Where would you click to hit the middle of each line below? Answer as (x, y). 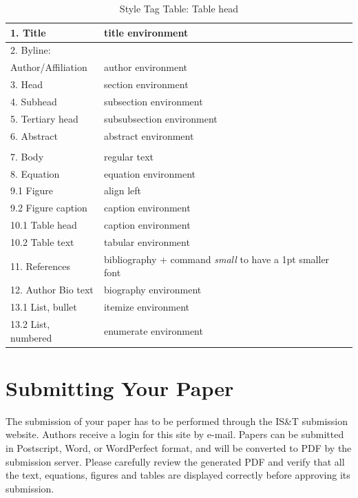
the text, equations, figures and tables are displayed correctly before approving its (178, 475)
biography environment (152, 290)
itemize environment (147, 307)
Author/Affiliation (49, 67)
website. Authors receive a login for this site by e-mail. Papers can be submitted (175, 434)
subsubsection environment (160, 118)
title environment (146, 32)
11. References (41, 266)
